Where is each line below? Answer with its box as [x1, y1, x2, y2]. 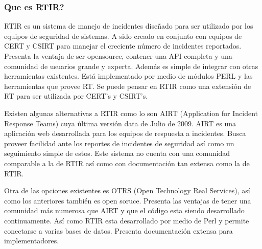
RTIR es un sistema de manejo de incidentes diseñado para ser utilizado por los [4, 20, 253, 31]
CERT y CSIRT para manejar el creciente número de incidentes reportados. [4, 40, 242, 51]
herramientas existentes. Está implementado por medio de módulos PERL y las [4, 71, 253, 81]
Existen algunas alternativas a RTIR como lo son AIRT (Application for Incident [4, 107, 258, 118]
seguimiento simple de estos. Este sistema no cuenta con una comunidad [4, 148, 230, 159]
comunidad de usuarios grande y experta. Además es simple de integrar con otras [4, 60, 258, 71]
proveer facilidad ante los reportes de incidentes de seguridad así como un [4, 138, 234, 148]
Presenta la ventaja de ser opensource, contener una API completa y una [4, 51, 232, 61]
